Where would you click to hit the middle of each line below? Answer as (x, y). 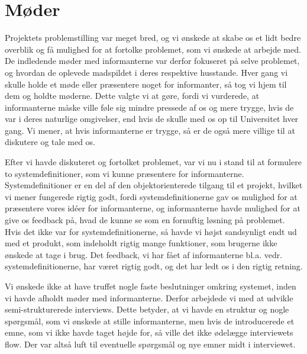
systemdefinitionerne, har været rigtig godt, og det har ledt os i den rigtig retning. (154, 266)
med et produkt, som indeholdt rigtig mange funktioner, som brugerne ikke (141, 243)
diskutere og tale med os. (50, 142)
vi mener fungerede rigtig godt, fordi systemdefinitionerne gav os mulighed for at (151, 196)
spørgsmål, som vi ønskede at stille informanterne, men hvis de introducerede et (150, 321)
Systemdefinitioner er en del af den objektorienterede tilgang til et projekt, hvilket (154, 185)
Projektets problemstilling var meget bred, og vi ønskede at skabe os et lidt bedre (153, 38)
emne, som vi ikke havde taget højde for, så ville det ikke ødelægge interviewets (149, 332)
